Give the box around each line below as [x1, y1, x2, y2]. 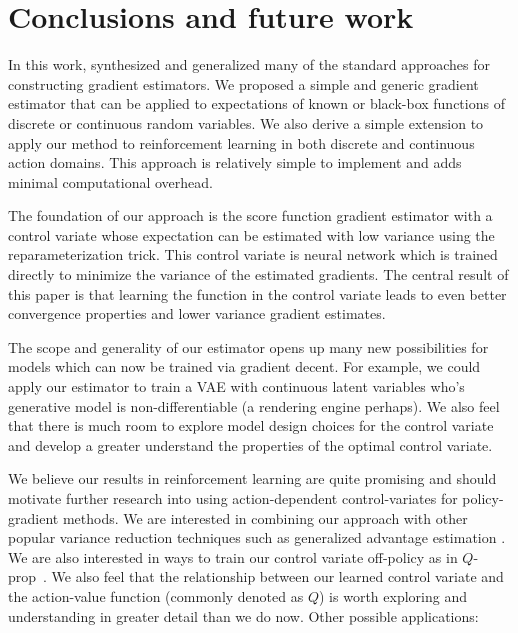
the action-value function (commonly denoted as [8, 585, 304, 606]
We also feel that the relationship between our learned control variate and [51, 566, 504, 587]
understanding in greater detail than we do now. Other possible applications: [8, 605, 479, 626]
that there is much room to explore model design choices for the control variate [8, 415, 494, 436]
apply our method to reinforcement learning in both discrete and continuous [8, 132, 475, 153]
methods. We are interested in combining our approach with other [62, 507, 468, 528]
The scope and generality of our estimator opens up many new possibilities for [8, 336, 489, 357]
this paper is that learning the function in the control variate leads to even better [8, 283, 507, 304]
